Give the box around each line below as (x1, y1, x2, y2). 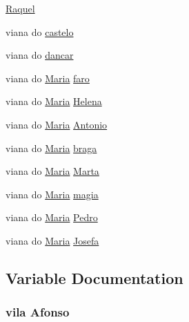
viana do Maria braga (6, 140, 97, 155)
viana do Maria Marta (6, 164, 99, 178)
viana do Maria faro (6, 70, 90, 85)
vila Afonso (6, 303, 70, 321)
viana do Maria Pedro (6, 210, 98, 225)
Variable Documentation (6, 267, 183, 288)
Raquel (6, 1, 35, 15)
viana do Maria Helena (6, 94, 102, 108)
